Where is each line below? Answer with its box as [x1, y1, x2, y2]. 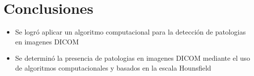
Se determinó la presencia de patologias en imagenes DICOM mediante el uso [15, 53, 250, 63]
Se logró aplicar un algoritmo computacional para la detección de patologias [15, 27, 246, 37]
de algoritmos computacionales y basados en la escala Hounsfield [15, 62, 211, 73]
